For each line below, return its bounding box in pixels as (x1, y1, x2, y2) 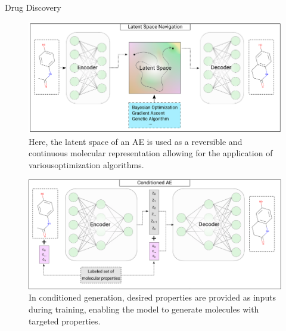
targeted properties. (29, 314, 101, 327)
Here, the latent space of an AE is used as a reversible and (29, 135, 243, 147)
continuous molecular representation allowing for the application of (29, 147, 273, 159)
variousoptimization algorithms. (29, 158, 144, 171)
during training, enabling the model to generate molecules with (29, 302, 259, 315)
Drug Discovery (5, 1, 61, 13)
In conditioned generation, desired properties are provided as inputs (29, 291, 276, 304)
